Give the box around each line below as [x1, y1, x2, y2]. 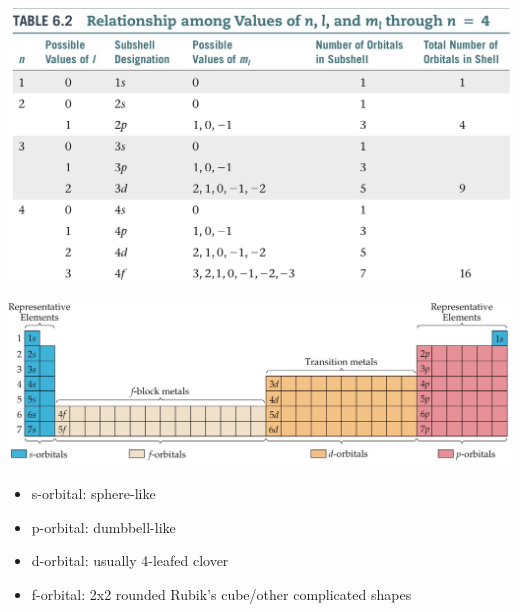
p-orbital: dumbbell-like [31, 516, 176, 537]
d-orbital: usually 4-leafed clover [31, 550, 229, 571]
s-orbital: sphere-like [31, 483, 156, 504]
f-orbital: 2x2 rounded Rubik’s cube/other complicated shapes [31, 583, 412, 604]
